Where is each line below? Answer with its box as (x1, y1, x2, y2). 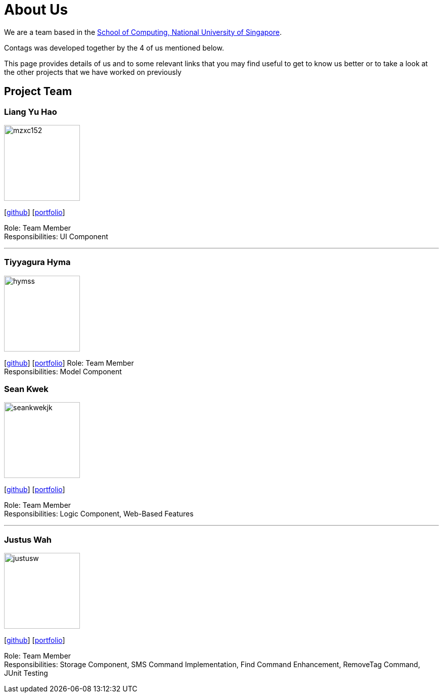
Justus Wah (4, 534, 52, 545)
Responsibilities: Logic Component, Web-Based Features (4, 509, 194, 518)
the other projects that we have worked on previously (4, 67, 182, 76)
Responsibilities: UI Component (4, 232, 108, 241)
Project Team (4, 85, 72, 98)
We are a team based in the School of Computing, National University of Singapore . (4, 27, 282, 36)
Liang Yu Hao (4, 106, 57, 117)
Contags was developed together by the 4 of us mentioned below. (4, 43, 224, 52)
